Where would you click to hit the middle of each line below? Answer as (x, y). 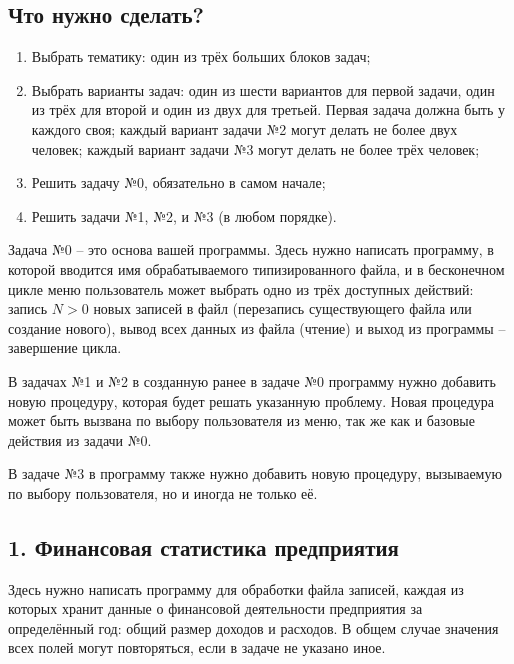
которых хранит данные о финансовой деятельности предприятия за (215, 608)
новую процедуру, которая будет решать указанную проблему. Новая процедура (251, 400)
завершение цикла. (65, 347)
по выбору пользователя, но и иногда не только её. (163, 492)
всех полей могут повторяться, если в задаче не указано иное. (197, 647)
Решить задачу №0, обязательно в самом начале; (178, 182)
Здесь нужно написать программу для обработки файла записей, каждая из (236, 588)
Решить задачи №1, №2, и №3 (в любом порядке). (184, 215)
